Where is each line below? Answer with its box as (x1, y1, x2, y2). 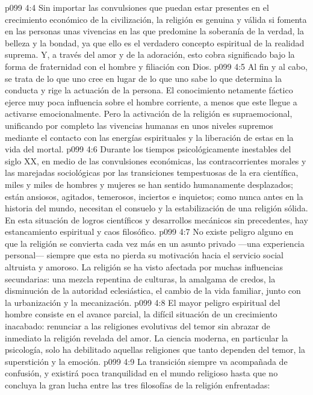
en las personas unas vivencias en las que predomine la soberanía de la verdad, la (5, 25, 304, 37)
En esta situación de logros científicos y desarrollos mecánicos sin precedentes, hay (5, 213, 308, 226)
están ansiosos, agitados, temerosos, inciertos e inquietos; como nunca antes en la (5, 190, 303, 202)
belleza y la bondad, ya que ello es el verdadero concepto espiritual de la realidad (5, 36, 305, 49)
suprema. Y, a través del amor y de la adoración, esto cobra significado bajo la (5, 48, 295, 61)
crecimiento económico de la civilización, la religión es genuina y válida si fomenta (5, 13, 307, 25)
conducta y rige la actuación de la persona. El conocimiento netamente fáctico (5, 84, 293, 96)
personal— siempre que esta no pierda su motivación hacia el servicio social (5, 249, 284, 261)
